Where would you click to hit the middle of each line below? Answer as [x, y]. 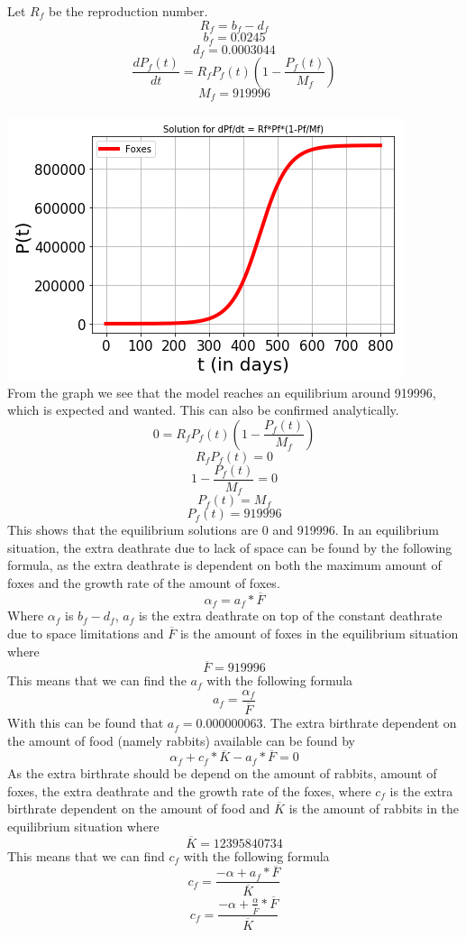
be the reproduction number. [128, 11]
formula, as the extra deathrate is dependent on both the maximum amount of [224, 565]
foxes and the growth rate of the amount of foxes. [144, 583]
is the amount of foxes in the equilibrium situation [319, 633]
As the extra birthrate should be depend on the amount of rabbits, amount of [222, 772]
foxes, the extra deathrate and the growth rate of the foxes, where [189, 790]
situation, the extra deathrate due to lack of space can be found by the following [230, 547]
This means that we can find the [97, 680]
